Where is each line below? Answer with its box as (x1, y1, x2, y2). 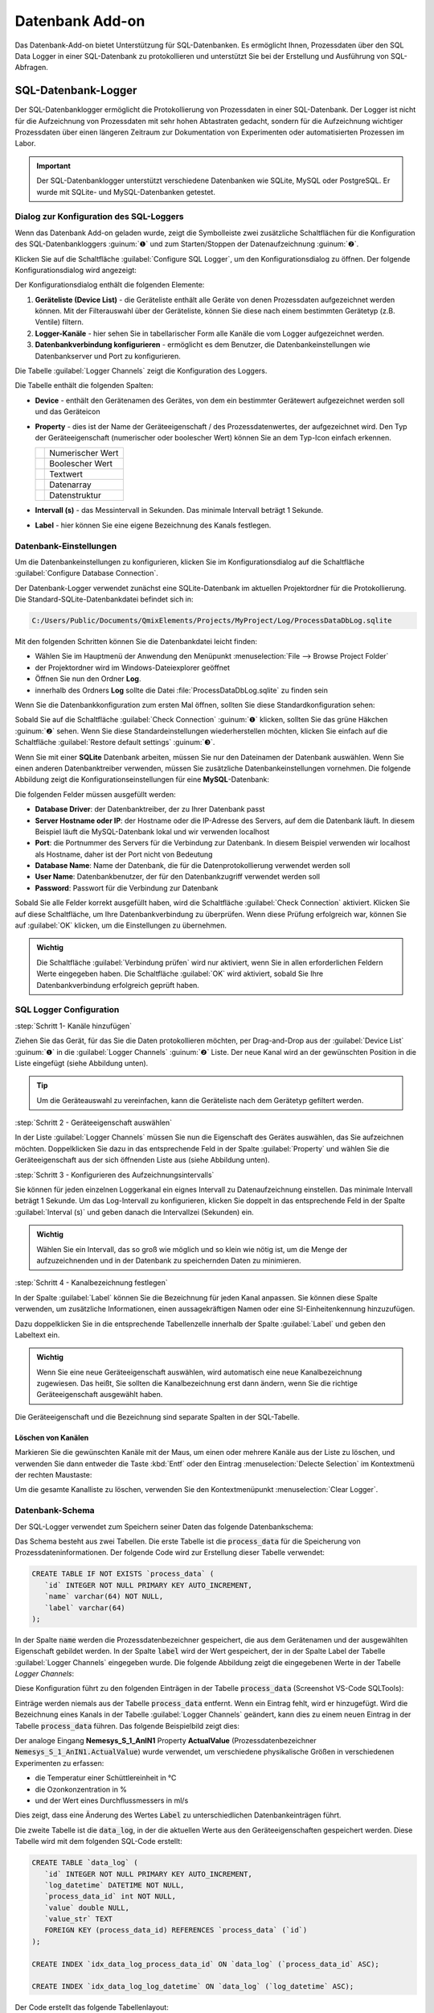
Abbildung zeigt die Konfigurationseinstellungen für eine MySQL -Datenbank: (14, 775, 269, 784)
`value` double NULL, (44, 1903, 130, 1912)
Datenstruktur (49, 490, 102, 501)
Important (36, 161, 72, 171)
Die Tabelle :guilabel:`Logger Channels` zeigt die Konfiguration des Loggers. (14, 366, 268, 376)
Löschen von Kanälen (14, 1432, 89, 1442)
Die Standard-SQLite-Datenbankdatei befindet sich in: (14, 594, 194, 604)
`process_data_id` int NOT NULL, (44, 1892, 177, 1901)
